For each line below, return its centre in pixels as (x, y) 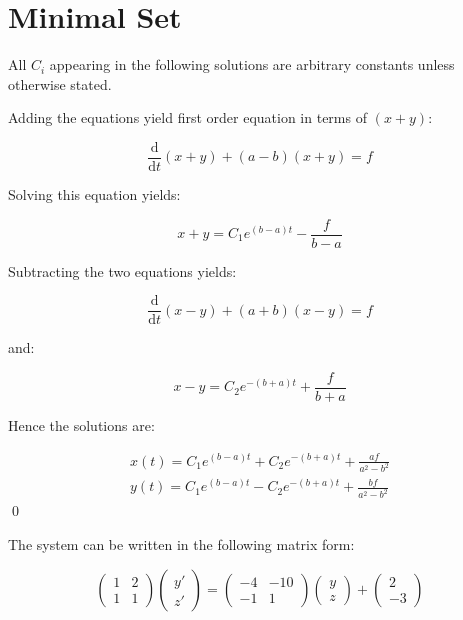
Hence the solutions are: (81, 424)
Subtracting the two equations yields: (122, 270)
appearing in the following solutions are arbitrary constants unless (252, 64)
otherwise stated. (60, 83)
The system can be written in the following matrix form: (181, 543)
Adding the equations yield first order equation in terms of (187, 117)
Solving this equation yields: (94, 193)
